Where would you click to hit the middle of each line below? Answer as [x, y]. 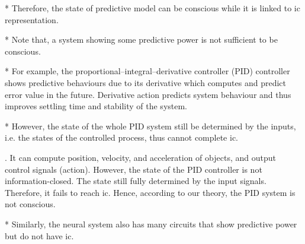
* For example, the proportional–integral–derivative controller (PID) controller [147, 71]
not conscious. [30, 204]
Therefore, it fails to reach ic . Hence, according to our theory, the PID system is [150, 192]
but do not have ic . [39, 235]
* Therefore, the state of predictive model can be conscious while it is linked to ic [152, 8]
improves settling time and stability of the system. [96, 106]
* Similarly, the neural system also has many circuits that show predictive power [151, 224]
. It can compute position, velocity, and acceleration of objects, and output [140, 157]
